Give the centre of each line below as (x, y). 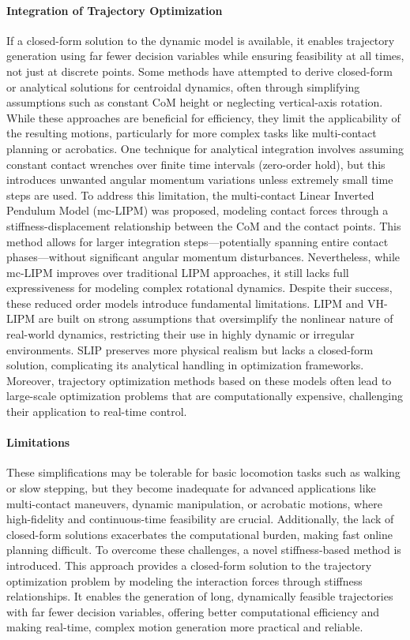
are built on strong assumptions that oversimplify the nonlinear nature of (216, 318)
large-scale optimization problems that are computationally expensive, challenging (205, 396)
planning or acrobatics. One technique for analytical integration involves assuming (205, 148)
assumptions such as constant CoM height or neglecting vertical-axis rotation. (195, 102)
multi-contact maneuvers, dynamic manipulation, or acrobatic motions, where (194, 503)
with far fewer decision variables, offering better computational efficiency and (193, 611)
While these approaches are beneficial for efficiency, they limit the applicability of (203, 117)
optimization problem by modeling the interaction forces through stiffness (184, 580)
